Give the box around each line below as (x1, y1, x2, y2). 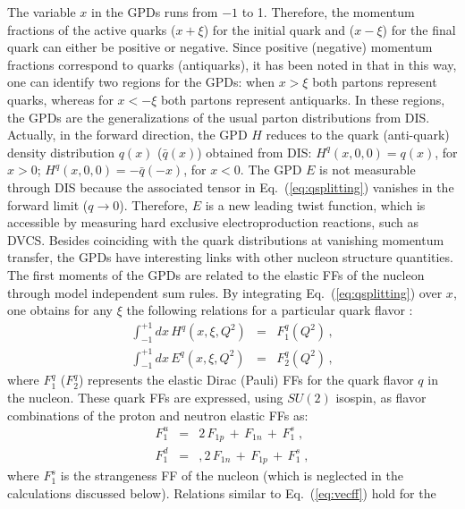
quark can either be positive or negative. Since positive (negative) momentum (7, 38, 433, 56)
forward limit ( (7, 195, 89, 214)
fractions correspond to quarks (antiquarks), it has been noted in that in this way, (7, 55, 457, 73)
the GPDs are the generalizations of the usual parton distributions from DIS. (7, 107, 430, 126)
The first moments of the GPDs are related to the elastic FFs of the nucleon (7, 265, 425, 284)
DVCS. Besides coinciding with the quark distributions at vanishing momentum (7, 230, 444, 249)
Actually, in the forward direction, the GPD (7, 125, 248, 144)
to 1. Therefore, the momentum (241, 3, 415, 21)
